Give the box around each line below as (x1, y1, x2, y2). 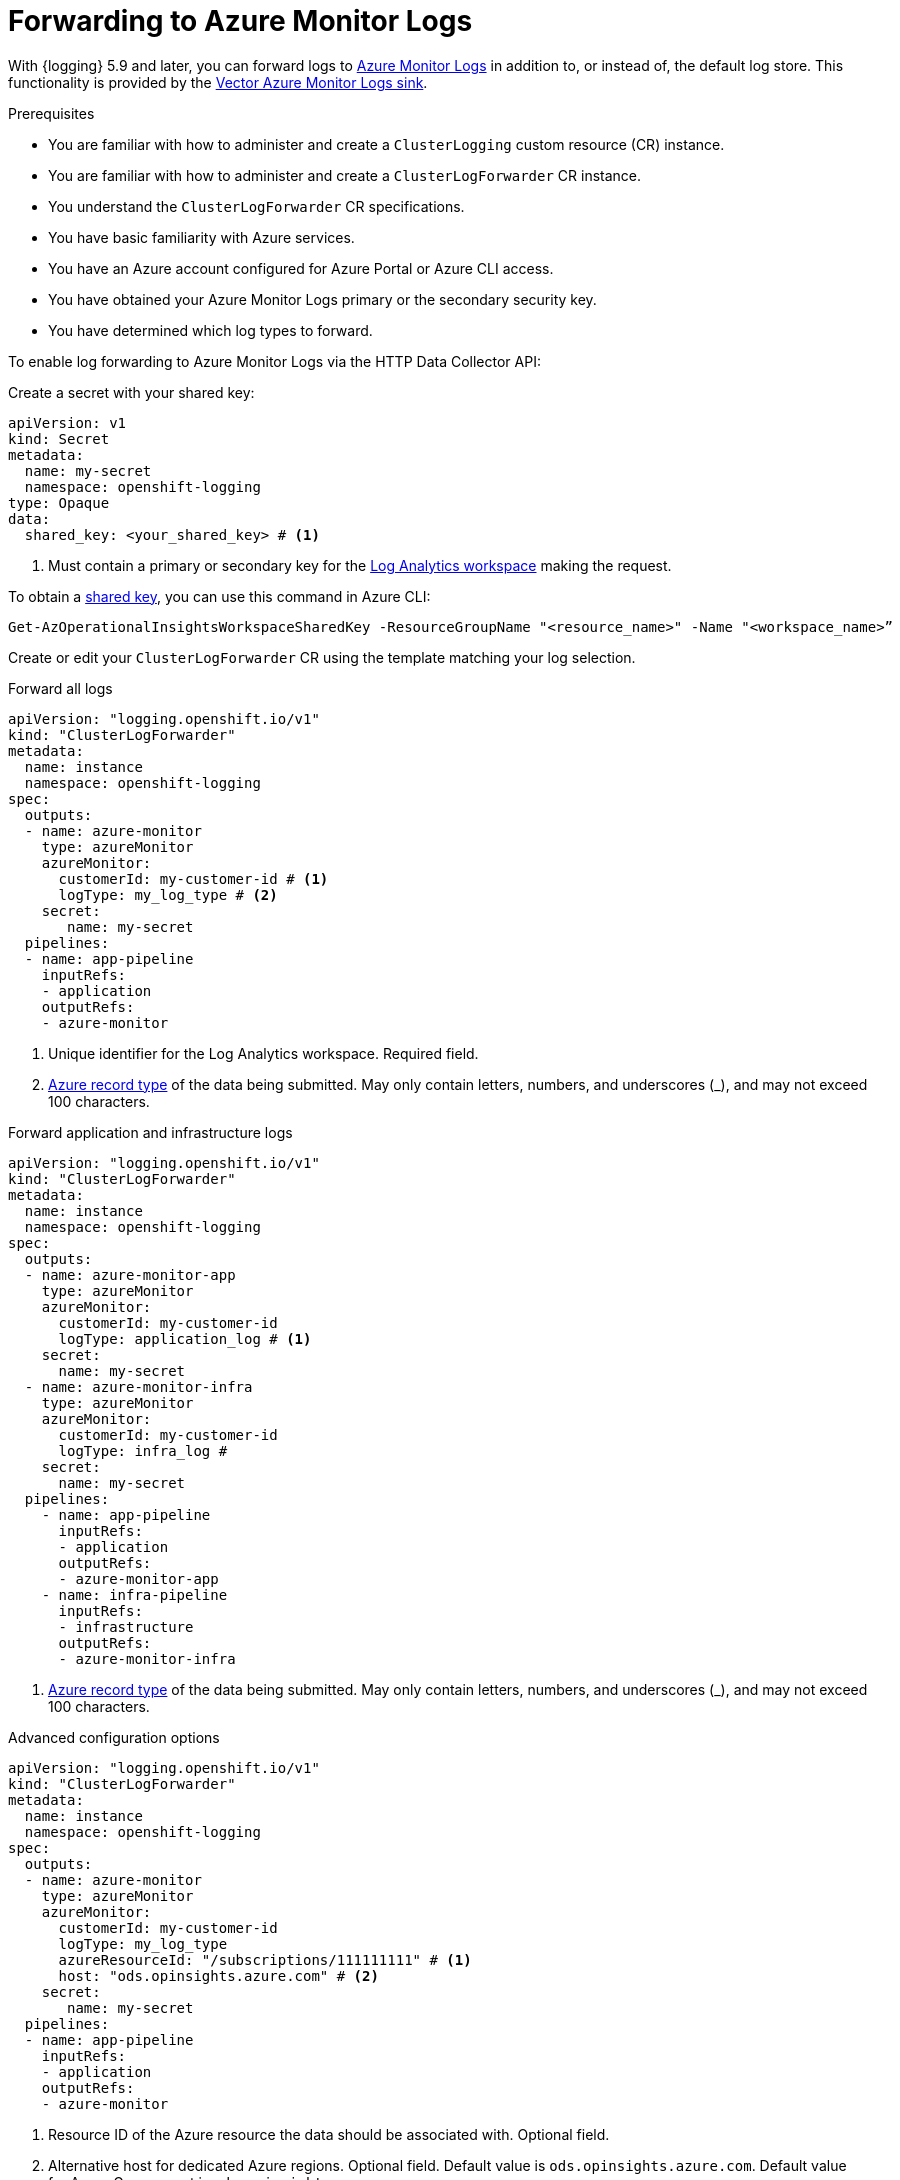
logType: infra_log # (58, 1442, 228, 1459)
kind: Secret (8, 430, 110, 447)
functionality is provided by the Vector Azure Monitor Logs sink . (8, 73, 428, 91)
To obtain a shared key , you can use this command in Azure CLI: (8, 587, 431, 605)
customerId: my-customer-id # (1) (58, 870, 329, 887)
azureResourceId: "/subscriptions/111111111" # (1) (58, 1951, 472, 1968)
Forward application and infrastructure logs (8, 1123, 293, 1141)
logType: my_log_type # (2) (58, 886, 278, 903)
